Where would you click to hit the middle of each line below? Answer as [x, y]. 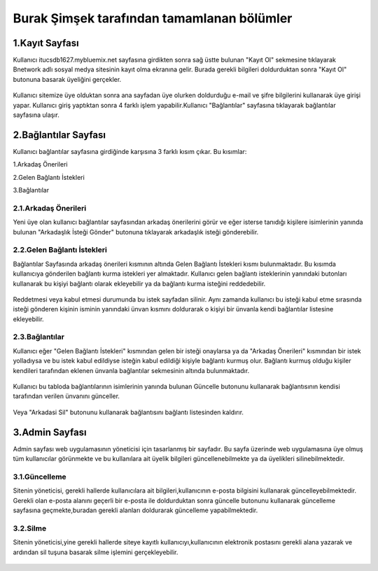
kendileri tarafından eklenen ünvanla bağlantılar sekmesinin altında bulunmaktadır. [131, 370]
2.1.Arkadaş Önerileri [50, 208]
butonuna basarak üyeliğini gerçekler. [67, 79]
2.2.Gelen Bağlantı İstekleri [60, 250]
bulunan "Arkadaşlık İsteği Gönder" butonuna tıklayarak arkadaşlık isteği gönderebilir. [136, 232]
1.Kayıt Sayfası [46, 43]
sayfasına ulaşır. [36, 115]
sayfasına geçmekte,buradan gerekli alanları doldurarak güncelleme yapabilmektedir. [135, 510]
